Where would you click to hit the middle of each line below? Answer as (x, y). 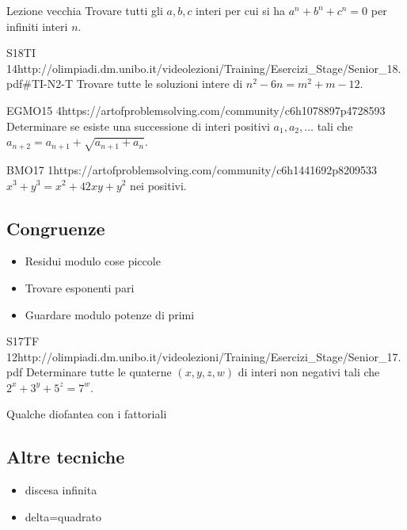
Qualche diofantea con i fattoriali (87, 414)
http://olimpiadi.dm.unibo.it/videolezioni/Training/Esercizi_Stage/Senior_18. (209, 68)
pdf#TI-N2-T (40, 84)
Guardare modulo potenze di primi (110, 314)
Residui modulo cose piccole (93, 261)
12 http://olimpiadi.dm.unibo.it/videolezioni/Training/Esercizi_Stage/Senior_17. (204, 356)
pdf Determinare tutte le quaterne (89, 372)
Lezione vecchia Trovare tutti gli (85, 10)
